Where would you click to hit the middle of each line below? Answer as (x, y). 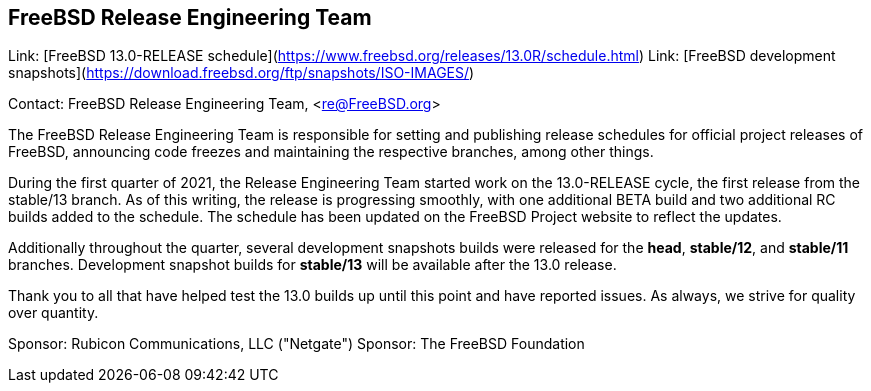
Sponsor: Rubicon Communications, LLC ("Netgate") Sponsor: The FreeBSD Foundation (296, 344)
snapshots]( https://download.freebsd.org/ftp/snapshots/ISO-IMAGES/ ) (241, 73)
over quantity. (53, 313)
